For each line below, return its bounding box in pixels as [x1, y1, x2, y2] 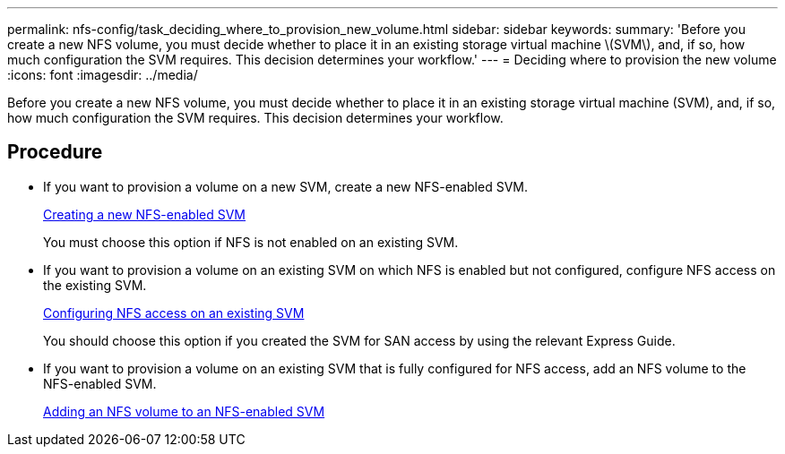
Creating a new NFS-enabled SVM [43, 206, 246, 222]
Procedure [7, 141, 103, 164]
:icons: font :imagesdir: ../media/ [7, 67, 198, 82]
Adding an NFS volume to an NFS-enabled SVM [43, 403, 325, 419]
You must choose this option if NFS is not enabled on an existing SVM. [43, 234, 459, 250]
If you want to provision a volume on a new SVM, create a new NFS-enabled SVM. [43, 178, 528, 194]
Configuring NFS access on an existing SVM [43, 304, 305, 321]
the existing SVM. [43, 277, 147, 293]
